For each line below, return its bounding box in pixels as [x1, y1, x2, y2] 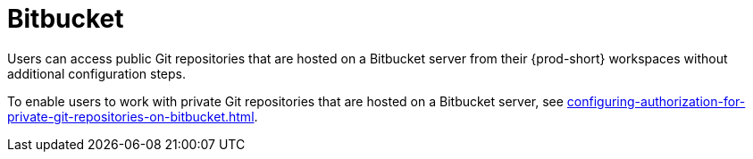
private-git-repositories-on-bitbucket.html [7, 108, 255, 124]
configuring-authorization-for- [566, 93, 746, 109]
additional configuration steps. [7, 65, 187, 81]
